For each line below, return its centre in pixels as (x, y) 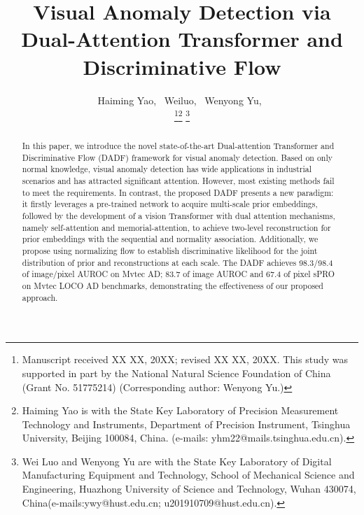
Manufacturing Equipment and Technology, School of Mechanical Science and (188, 475)
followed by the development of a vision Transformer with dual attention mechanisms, (178, 216)
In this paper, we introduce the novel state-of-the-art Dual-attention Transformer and (178, 146)
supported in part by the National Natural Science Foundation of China (176, 373)
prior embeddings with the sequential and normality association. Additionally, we (170, 239)
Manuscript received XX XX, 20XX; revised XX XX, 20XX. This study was (185, 359)
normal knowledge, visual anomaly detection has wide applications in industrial (167, 169)
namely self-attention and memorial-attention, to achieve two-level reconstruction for (176, 227)
